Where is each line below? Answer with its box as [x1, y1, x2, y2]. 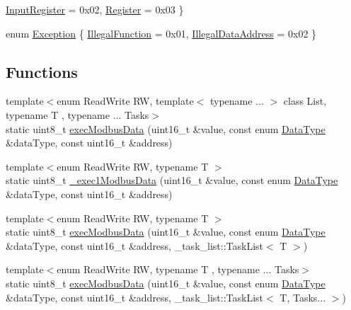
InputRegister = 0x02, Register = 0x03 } [6, 2, 184, 16]
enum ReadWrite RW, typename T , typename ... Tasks [57, 262, 299, 277]
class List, [283, 93, 327, 108]
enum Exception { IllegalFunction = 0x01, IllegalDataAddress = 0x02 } [6, 25, 317, 40]
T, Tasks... [280, 289, 326, 304]
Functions [6, 60, 78, 82]
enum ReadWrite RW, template [57, 93, 194, 108]
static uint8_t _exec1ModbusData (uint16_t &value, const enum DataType [6, 173, 338, 188]
